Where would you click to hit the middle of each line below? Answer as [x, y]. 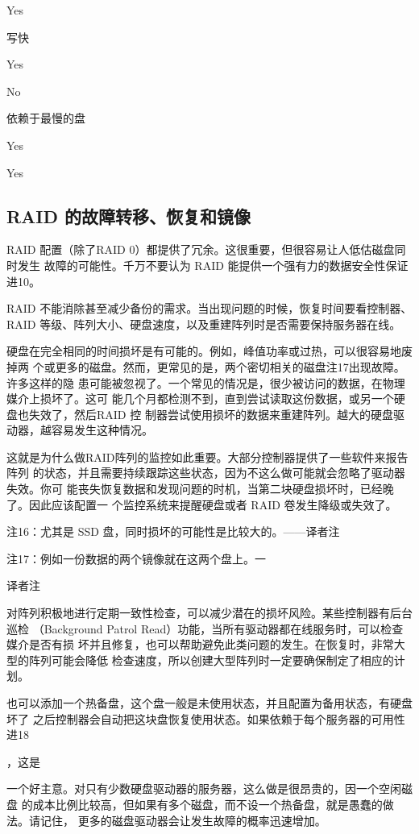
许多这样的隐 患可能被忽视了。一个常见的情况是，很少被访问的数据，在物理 [206, 382]
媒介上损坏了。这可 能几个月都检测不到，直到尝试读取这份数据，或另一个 [200, 398]
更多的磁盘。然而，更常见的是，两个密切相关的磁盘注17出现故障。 [230, 366]
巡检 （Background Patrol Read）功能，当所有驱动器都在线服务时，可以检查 [205, 628]
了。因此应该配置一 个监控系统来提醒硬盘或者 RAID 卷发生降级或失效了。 [202, 504]
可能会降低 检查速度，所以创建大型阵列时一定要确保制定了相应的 [222, 660]
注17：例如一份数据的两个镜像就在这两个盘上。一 [136, 558]
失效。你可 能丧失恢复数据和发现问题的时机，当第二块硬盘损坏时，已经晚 [200, 489]
